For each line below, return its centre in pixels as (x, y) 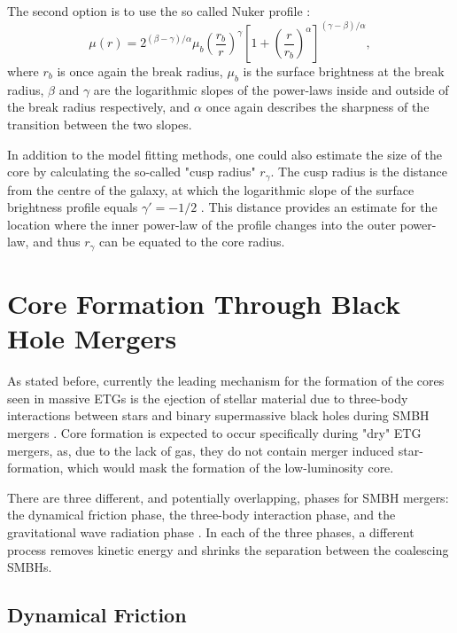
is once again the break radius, (140, 71)
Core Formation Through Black (204, 304)
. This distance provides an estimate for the (319, 207)
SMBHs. (30, 567)
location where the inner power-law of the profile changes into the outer (201, 224)
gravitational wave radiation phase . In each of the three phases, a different (211, 531)
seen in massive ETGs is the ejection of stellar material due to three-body (208, 398)
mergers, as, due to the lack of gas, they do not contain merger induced (201, 450)
